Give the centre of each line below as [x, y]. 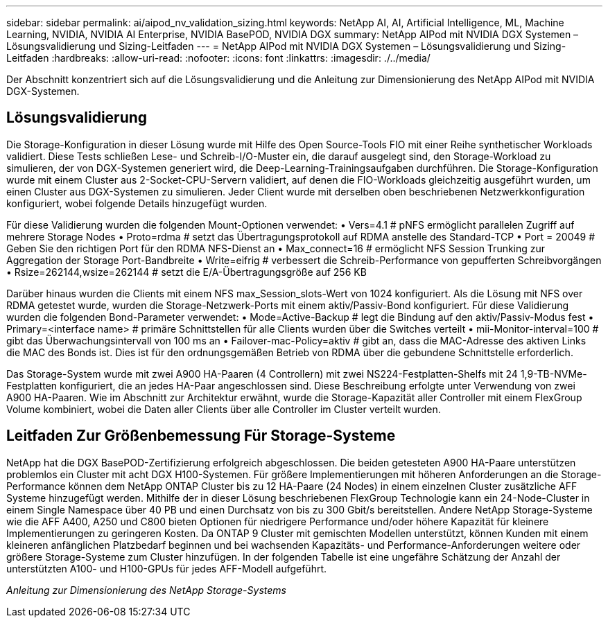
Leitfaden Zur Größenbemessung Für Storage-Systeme [201, 436]
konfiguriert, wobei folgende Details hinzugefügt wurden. [137, 203]
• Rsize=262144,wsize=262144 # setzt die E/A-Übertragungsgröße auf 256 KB [186, 272]
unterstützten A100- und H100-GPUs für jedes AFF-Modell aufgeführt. [167, 568]
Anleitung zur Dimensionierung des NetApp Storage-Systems [146, 590]
